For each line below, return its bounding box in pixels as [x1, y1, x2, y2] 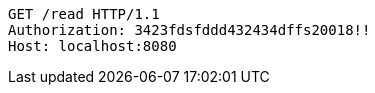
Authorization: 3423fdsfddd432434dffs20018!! [8, 22, 371, 38]
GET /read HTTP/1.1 [8, 6, 160, 22]
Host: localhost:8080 [8, 38, 177, 54]
